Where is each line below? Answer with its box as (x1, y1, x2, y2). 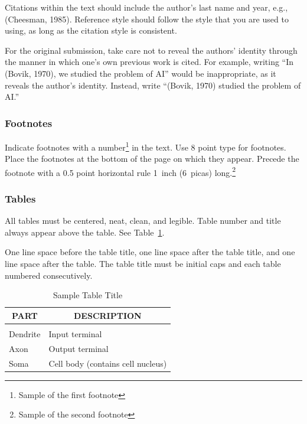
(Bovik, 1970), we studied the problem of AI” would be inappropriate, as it (5, 67, 276, 79)
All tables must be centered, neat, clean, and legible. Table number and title (5, 214, 281, 227)
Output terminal (48, 342, 109, 354)
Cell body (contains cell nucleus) (48, 357, 167, 369)
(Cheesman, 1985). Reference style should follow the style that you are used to (5, 12, 289, 25)
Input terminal (48, 327, 102, 340)
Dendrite (9, 327, 41, 340)
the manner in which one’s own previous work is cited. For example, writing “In (5, 56, 294, 68)
